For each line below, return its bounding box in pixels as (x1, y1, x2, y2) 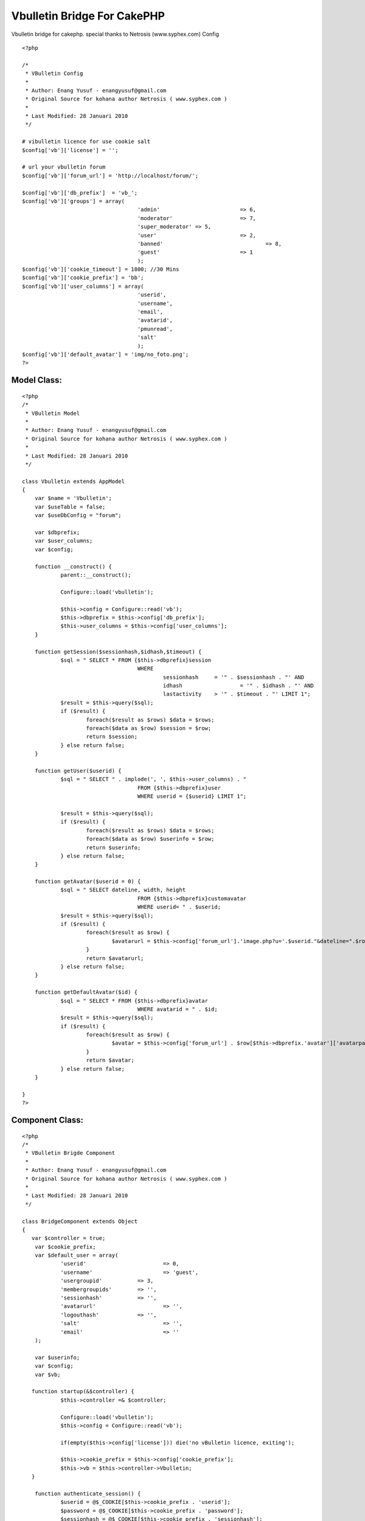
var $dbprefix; (34, 529, 80, 536)
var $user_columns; (34, 537, 93, 545)
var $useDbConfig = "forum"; (34, 512, 122, 519)
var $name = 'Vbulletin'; (34, 495, 113, 502)
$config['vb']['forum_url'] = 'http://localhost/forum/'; (22, 172, 199, 179)
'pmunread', (137, 325, 173, 332)
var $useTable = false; (34, 503, 106, 510)
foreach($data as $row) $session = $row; (86, 725, 212, 732)
